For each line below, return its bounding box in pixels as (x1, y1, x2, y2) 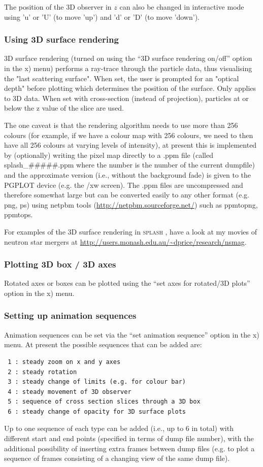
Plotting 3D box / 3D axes (4, 258, 116, 271)
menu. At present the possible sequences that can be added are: (4, 339, 202, 350)
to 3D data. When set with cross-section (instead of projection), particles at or (4, 92, 249, 103)
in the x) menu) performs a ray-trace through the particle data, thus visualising (4, 63, 252, 73)
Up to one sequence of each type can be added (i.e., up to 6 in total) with (4, 423, 234, 433)
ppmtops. (4, 209, 33, 220)
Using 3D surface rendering (4, 33, 119, 46)
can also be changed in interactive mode (119, 2, 244, 12)
